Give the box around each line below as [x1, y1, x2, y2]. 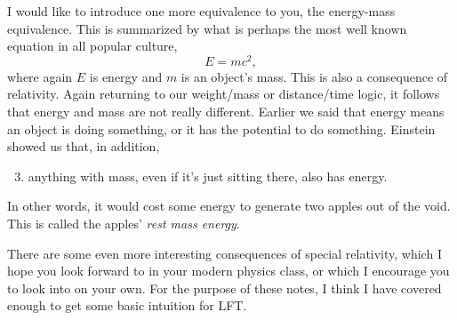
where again [7, 67, 73, 85]
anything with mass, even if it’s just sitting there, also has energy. [28, 166, 388, 185]
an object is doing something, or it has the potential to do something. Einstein [7, 119, 436, 138]
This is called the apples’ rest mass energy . [7, 214, 240, 233]
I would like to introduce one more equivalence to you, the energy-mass [7, 2, 396, 20]
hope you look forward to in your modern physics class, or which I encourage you [7, 261, 450, 280]
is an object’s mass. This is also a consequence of [180, 67, 448, 85]
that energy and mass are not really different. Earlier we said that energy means [7, 102, 445, 121]
